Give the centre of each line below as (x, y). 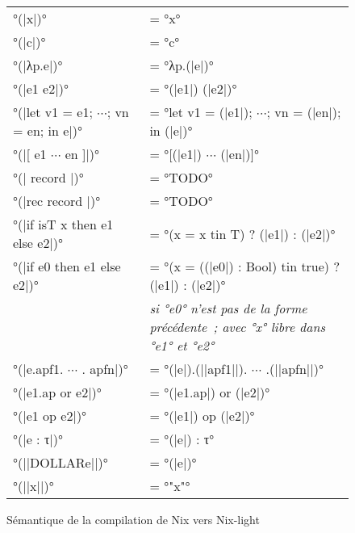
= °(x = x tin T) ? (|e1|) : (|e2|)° (242, 233)
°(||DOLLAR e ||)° (61, 462)
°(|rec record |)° (57, 201)
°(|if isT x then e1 (63, 224)
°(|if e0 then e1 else (67, 266)
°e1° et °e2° (182, 345)
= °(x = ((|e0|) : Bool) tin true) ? (244, 266)
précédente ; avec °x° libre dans (237, 327)
